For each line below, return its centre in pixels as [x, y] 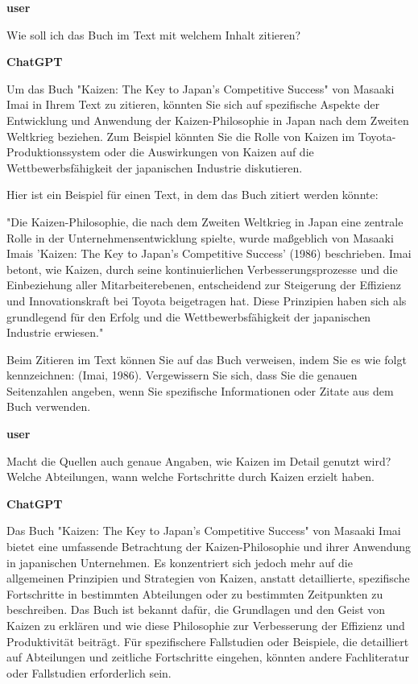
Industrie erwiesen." [55, 332]
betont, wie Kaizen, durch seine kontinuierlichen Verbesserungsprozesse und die [202, 269]
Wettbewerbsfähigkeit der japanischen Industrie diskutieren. [155, 167]
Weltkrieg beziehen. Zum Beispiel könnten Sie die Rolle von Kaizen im [181, 136]
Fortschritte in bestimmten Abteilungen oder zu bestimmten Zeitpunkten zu [195, 593]
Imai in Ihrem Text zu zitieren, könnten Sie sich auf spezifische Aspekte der [193, 104]
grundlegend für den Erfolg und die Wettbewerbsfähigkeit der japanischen [189, 316]
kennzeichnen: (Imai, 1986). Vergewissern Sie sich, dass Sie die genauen [182, 375]
